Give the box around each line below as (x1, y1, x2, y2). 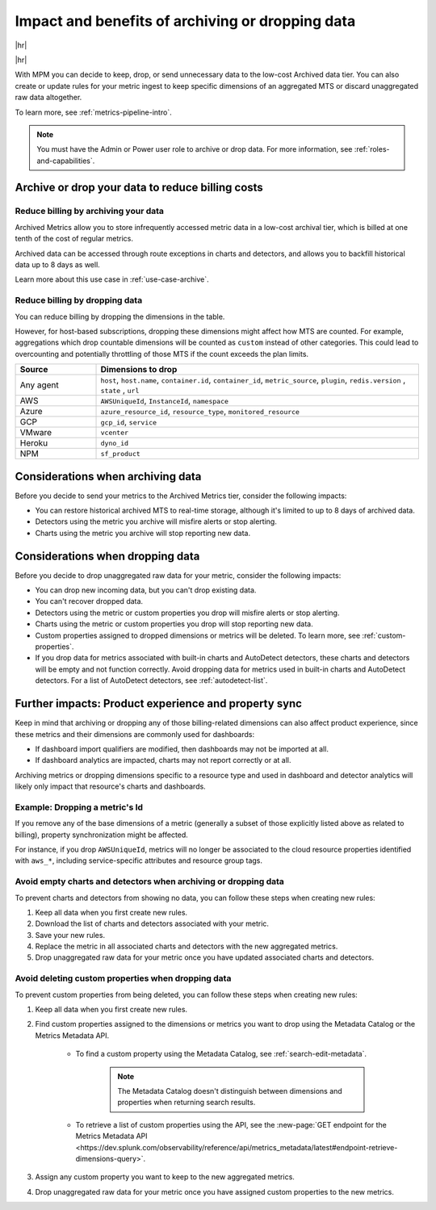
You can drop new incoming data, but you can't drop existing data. (35, 585, 257, 595)
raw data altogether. (15, 93, 82, 103)
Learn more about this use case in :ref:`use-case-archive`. (15, 274, 209, 284)
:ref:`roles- (354, 144, 390, 154)
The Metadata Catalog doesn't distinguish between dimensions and (117, 1086, 342, 1095)
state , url (100, 384, 140, 396)
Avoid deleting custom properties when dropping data (15, 973, 232, 984)
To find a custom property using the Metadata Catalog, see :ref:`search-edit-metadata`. (75, 1049, 367, 1059)
